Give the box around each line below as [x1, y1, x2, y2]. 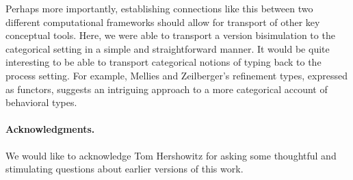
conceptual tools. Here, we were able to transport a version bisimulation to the [5, 28, 335, 42]
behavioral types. [5, 95, 77, 110]
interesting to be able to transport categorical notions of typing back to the [5, 55, 322, 69]
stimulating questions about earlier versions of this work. [5, 162, 244, 176]
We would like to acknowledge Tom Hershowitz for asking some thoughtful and [5, 148, 337, 162]
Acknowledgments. [5, 122, 95, 136]
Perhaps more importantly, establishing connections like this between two [5, 1, 313, 15]
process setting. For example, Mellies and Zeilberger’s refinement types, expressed [5, 68, 348, 82]
